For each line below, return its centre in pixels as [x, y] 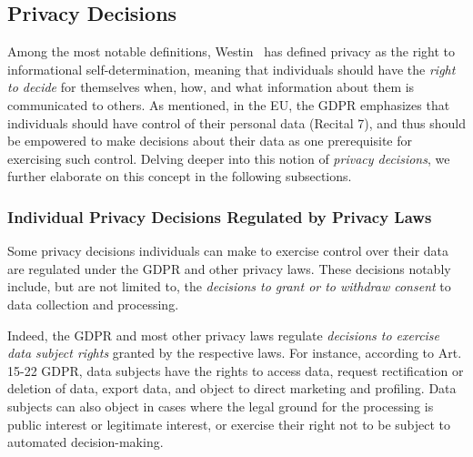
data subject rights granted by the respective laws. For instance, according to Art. [235, 353]
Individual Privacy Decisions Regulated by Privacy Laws [220, 216]
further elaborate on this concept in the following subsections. [180, 176]
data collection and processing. [93, 304]
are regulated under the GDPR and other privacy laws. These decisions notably [229, 268]
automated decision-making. [86, 442]
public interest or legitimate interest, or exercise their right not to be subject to [229, 424]
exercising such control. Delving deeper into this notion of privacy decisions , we [229, 158]
